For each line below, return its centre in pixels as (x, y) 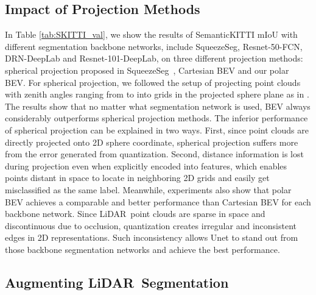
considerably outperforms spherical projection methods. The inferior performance (156, 118)
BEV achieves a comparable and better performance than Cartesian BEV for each (158, 201)
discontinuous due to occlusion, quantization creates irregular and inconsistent (151, 225)
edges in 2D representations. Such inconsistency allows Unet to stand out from (152, 237)
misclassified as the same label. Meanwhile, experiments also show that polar (148, 189)
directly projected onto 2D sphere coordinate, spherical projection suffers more (152, 142)
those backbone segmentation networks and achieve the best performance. (142, 249)
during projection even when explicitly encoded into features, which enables (146, 165)
